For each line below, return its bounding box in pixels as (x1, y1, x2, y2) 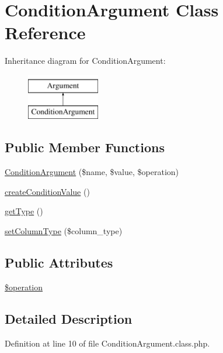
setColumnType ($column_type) (5, 225, 123, 237)
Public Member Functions (5, 138, 165, 156)
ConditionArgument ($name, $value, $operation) (5, 166, 179, 178)
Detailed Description (5, 309, 133, 327)
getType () (5, 205, 43, 217)
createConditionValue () (5, 185, 90, 197)
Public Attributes (5, 253, 113, 272)
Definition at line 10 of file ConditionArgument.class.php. (5, 337, 210, 349)
